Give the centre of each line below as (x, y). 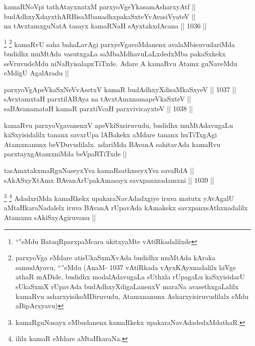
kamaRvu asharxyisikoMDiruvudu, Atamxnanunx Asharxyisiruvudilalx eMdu (132, 296)
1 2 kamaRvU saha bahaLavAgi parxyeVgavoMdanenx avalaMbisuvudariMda (119, 43)
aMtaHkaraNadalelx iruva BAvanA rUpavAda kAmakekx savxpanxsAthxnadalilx (126, 208)
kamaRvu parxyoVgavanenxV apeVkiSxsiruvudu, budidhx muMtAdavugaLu (118, 125)
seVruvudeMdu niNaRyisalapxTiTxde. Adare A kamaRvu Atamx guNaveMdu (121, 63)
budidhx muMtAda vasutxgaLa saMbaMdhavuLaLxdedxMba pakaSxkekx (115, 54)
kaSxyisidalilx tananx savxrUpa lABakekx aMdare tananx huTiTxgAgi (111, 135)
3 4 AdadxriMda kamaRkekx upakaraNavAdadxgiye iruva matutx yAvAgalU (119, 197)
